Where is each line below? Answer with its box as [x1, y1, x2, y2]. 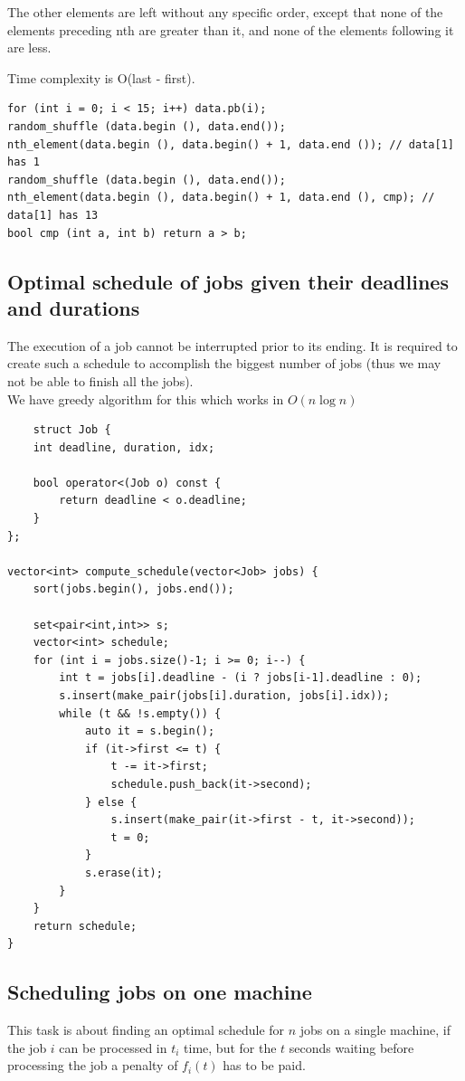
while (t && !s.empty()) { [59, 706, 222, 720]
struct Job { [33, 423, 111, 437]
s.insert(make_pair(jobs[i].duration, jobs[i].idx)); [59, 689, 390, 702]
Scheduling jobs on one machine [7, 978, 312, 1006]
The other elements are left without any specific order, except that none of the [7, 3, 443, 21]
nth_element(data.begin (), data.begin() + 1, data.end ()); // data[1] [7, 137, 454, 151]
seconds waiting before [289, 1038, 414, 1057]
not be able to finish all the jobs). [7, 371, 194, 390]
